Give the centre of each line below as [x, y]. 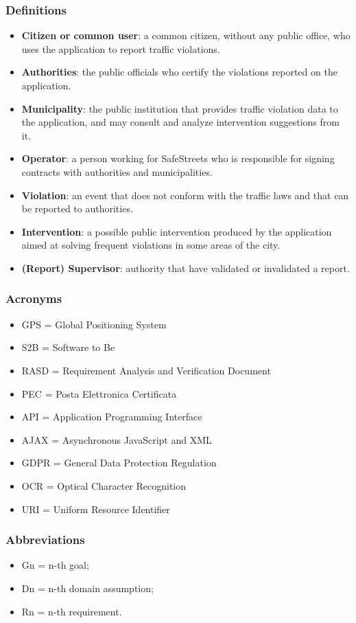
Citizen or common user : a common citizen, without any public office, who [186, 35]
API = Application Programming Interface [112, 417]
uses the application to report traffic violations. [121, 48]
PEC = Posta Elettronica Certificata [99, 393]
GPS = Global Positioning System [94, 324]
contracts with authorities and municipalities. [117, 171]
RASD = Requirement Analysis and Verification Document [146, 370]
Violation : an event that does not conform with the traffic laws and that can [185, 195]
